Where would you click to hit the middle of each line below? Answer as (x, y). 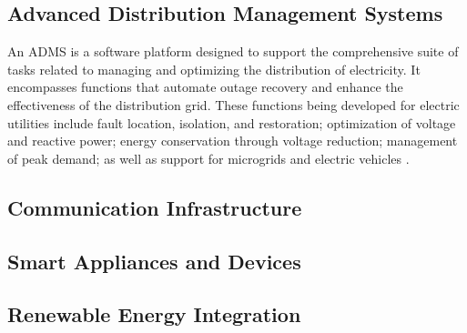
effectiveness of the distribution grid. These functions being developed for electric (233, 104)
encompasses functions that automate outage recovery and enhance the (205, 87)
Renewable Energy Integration (154, 314)
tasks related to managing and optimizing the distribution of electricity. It (214, 69)
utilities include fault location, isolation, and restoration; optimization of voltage (232, 122)
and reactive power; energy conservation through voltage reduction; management (233, 141)
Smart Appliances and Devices (154, 261)
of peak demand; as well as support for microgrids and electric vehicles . (208, 158)
